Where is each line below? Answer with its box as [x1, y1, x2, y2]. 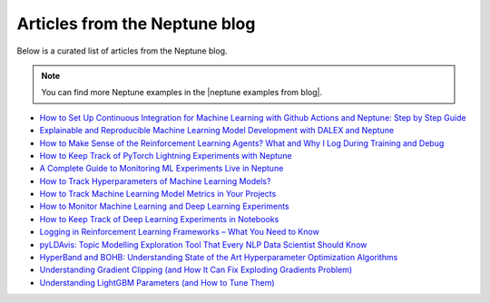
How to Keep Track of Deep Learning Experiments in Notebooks [39, 213, 279, 224]
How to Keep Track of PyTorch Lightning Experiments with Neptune [39, 150, 292, 161]
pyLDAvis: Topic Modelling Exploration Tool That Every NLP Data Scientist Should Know [39, 239, 367, 249]
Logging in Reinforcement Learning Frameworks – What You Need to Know [39, 227, 319, 238]
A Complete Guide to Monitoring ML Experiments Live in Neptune [39, 163, 284, 174]
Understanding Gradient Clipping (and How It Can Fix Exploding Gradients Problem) [39, 264, 353, 276]
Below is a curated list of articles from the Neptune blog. [16, 45, 228, 56]
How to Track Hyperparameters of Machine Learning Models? [39, 175, 271, 186]
